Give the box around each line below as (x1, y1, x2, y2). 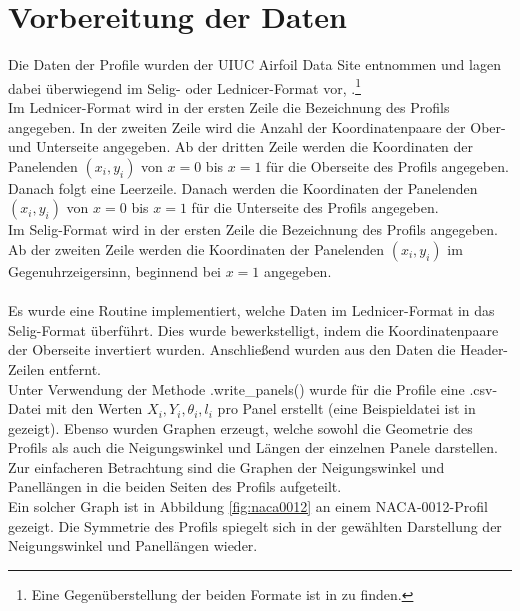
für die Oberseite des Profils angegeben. (266, 155, 509, 176)
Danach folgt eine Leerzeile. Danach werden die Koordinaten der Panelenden (8, 177, 478, 198)
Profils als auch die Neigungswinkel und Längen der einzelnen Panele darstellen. (8, 437, 498, 458)
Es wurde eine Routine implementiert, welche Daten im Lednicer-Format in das (8, 300, 495, 321)
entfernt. (49, 358, 101, 379)
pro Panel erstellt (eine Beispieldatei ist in (217, 398, 476, 419)
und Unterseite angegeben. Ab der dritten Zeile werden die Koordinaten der (8, 136, 474, 157)
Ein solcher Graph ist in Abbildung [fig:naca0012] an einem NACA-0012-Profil (8, 496, 488, 517)
